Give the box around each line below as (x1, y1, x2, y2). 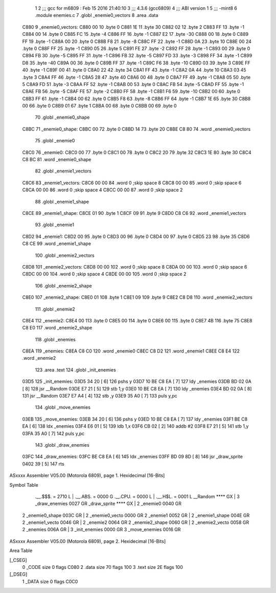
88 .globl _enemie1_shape (35, 199, 89, 205)
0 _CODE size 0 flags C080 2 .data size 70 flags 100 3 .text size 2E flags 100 (22, 564, 183, 570)
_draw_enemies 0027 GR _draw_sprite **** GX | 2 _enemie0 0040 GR (35, 500, 181, 507)
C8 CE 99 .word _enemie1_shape (22, 240, 91, 247)
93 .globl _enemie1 (35, 222, 74, 228)
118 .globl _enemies (35, 336, 76, 342)
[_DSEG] (9, 571, 28, 578)
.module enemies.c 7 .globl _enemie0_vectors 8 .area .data (35, 12, 158, 18)
